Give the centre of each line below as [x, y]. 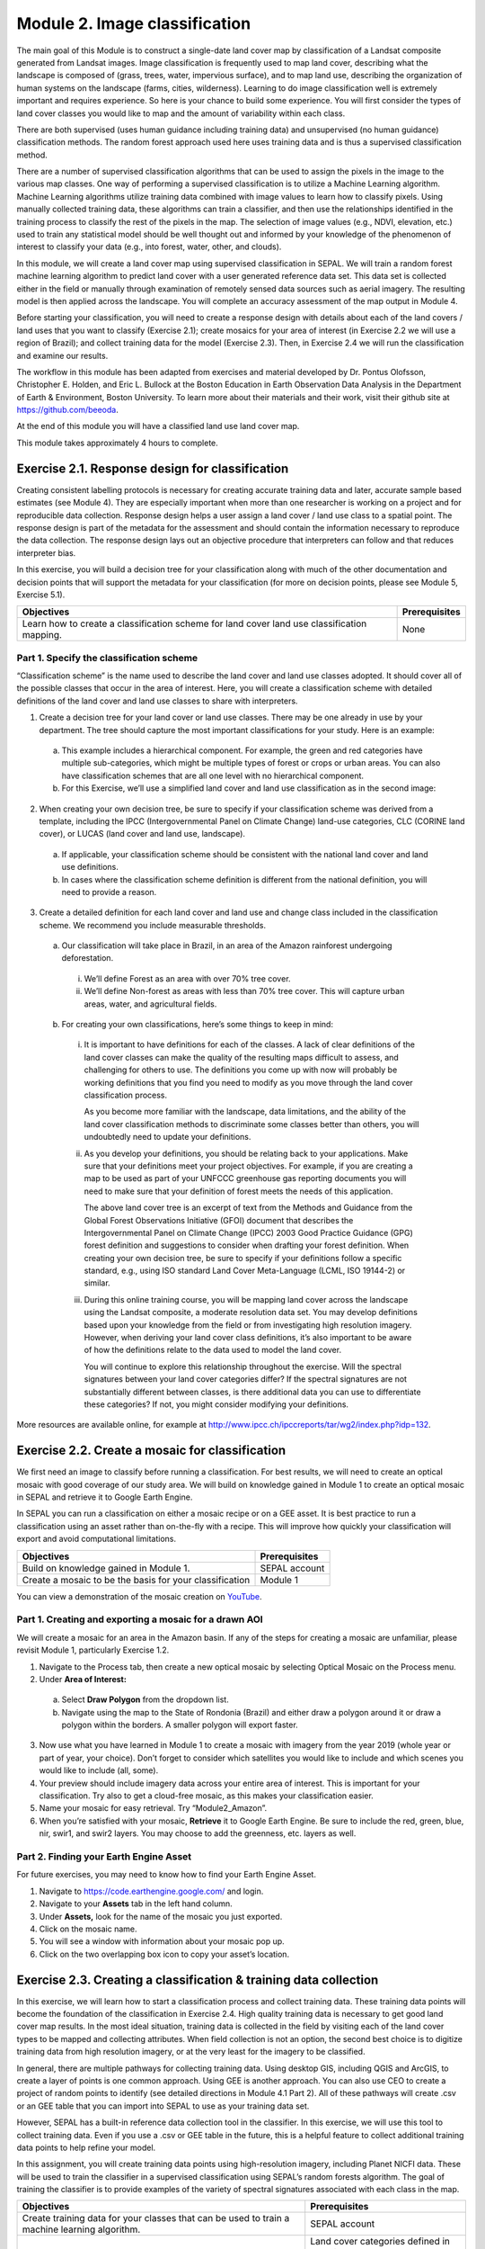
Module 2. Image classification [134, 23]
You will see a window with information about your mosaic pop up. [162, 1941]
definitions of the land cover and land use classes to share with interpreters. [157, 701]
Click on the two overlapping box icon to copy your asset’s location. [164, 1954]
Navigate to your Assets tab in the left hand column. [136, 1904]
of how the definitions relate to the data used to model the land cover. [212, 1350]
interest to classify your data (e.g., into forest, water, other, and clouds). [149, 246]
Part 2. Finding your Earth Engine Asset [104, 1856]
